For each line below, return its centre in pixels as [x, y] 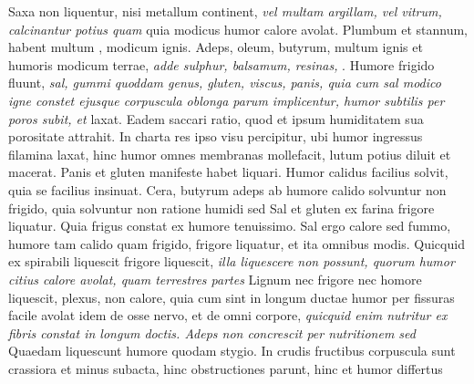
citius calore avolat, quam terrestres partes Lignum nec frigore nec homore [215, 279]
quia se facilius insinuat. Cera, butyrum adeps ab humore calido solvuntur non [227, 189]
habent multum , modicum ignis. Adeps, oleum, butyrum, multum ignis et [216, 47]
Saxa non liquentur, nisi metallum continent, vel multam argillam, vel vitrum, [225, 11]
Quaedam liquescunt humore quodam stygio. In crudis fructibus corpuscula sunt [232, 351]
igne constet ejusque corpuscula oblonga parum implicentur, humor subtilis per [227, 100]
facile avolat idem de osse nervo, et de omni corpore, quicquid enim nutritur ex [228, 315]
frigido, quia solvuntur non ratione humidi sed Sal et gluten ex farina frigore [222, 208]
